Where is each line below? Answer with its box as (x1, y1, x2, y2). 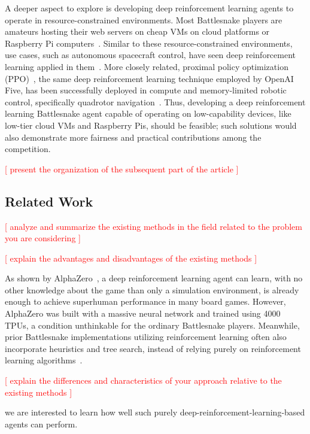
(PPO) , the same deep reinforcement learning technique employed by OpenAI (5, 72, 294, 84)
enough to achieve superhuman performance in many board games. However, (5, 295, 286, 308)
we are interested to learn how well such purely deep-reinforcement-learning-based (5, 406, 305, 418)
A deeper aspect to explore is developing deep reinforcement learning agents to (5, 2, 294, 14)
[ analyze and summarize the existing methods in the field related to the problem (5, 220, 302, 232)
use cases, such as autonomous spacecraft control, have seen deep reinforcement (5, 48, 296, 61)
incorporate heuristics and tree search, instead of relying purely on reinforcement (5, 342, 301, 354)
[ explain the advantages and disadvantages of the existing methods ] (5, 251, 257, 264)
